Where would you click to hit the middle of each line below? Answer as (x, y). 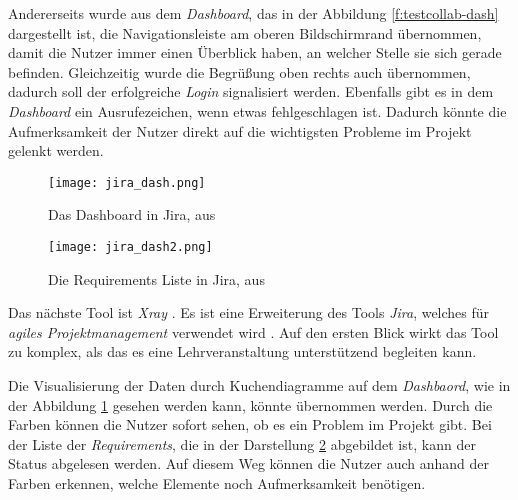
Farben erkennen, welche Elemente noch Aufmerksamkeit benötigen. (217, 483)
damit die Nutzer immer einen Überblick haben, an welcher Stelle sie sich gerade (255, 52)
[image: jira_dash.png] (127, 182)
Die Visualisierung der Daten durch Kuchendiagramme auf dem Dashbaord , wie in (259, 385)
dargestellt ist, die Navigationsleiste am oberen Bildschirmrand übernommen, (245, 32)
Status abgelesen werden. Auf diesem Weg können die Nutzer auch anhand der (249, 463)
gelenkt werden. (56, 150)
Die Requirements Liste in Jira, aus (156, 278)
